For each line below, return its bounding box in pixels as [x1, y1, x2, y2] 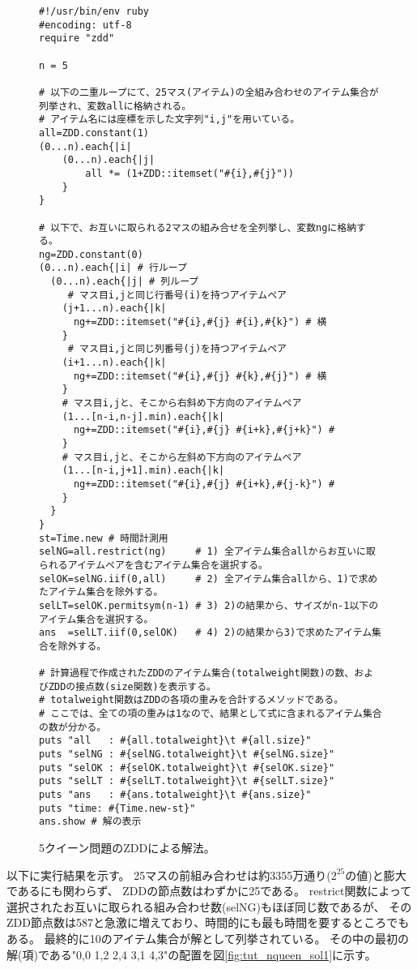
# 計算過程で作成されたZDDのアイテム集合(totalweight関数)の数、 [39, 667, 355, 680]
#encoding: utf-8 [39, 19, 132, 31]
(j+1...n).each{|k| [62, 302, 167, 315]
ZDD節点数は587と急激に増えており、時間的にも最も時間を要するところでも [6, 914, 410, 931]
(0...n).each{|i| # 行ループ [39, 262, 187, 274]
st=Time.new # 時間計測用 [39, 532, 168, 544]
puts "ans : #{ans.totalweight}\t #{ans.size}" [39, 789, 312, 801]
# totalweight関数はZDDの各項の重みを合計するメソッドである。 [39, 694, 344, 706]
